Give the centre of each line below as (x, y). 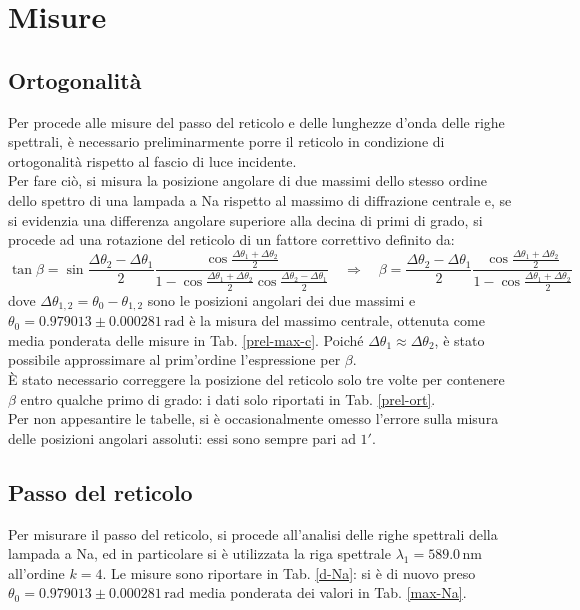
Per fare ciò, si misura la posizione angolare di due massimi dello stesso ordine (247, 180)
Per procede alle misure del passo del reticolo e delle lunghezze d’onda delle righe (256, 121)
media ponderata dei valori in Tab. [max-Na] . (328, 592)
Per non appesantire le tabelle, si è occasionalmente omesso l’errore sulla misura (253, 418)
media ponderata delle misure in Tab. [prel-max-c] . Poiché (186, 339)
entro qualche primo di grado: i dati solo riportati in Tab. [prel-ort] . (228, 398)
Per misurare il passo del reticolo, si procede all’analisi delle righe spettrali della (253, 533)
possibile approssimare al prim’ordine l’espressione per (174, 359)
